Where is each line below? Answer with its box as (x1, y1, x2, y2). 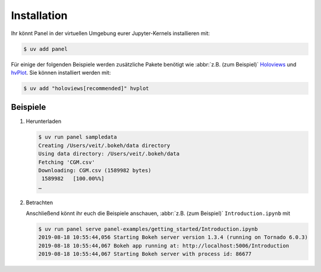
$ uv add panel (23, 45, 68, 52)
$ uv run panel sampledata (38, 134, 117, 141)
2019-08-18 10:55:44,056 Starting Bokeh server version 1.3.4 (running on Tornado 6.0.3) (38, 234, 309, 241)
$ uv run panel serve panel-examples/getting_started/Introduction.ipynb (38, 226, 258, 233)
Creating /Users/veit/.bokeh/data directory (38, 142, 171, 148)
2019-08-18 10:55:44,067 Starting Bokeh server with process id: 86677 (38, 251, 252, 258)
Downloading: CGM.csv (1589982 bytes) (38, 167, 152, 173)
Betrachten (26, 199, 53, 206)
